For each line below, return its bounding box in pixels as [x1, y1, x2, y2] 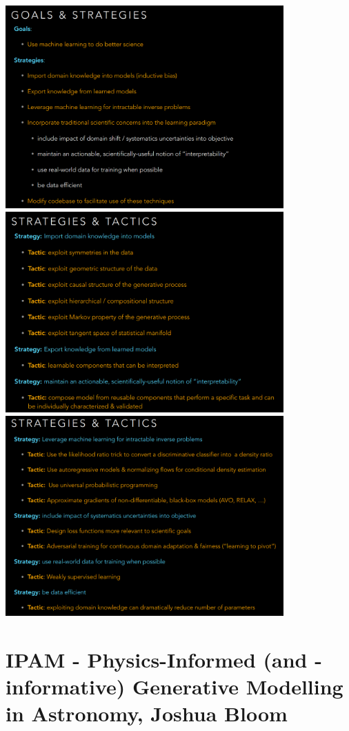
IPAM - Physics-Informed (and [6, 645, 308, 673]
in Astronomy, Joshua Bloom [6, 699, 288, 727]
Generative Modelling [132, 672, 343, 700]
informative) [6, 672, 126, 700]
